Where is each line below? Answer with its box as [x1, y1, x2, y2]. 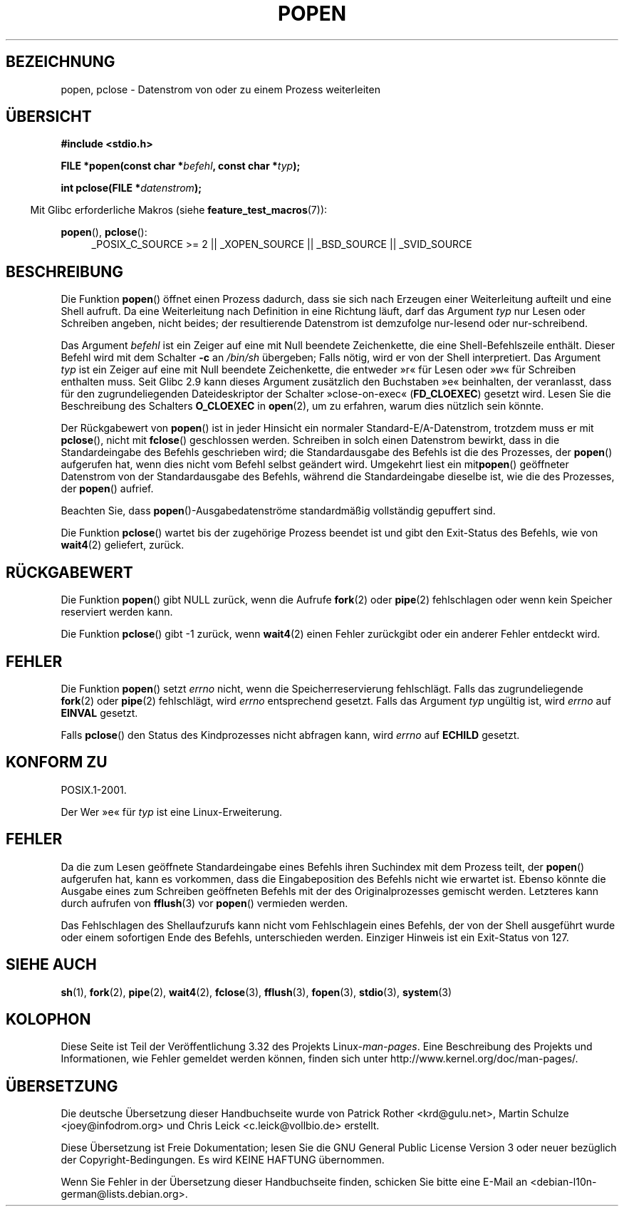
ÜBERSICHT [6, 108, 92, 126]
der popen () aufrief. [61, 482, 154, 495]
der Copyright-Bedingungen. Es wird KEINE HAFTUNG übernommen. [61, 1154, 385, 1166]
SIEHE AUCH [6, 955, 97, 974]
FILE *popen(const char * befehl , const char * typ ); [61, 160, 301, 172]
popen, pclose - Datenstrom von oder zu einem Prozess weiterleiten [61, 83, 380, 95]
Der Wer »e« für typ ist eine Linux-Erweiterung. [61, 805, 283, 818]
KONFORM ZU [6, 753, 108, 772]
